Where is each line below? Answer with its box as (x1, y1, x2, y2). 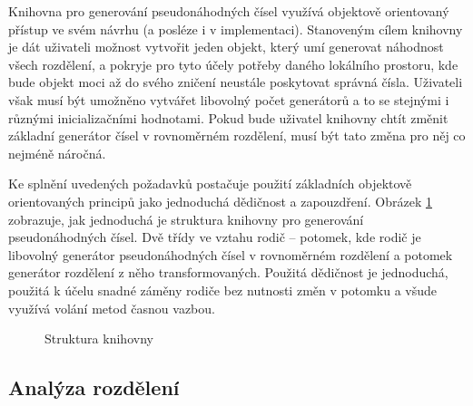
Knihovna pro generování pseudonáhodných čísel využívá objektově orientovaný (8, 2, 449, 20)
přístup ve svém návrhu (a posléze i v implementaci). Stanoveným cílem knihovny (8, 19, 463, 38)
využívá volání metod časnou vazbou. (8, 298, 215, 317)
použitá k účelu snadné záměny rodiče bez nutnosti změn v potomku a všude (8, 280, 437, 299)
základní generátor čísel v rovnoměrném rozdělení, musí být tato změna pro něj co (8, 126, 466, 145)
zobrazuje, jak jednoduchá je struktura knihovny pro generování (8, 209, 364, 228)
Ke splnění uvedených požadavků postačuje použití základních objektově (8, 174, 412, 193)
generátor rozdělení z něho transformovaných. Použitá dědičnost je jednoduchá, (8, 263, 448, 282)
